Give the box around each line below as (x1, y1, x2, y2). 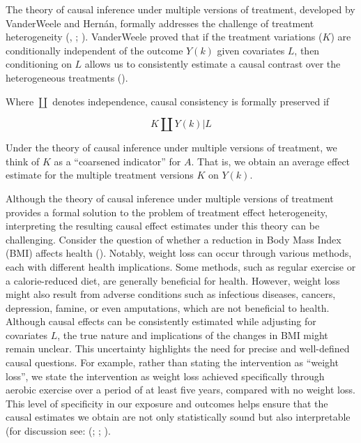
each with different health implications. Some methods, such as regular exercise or (6, 259, 356, 273)
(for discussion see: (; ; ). (6, 423, 111, 438)
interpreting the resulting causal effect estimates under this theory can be (6, 218, 320, 233)
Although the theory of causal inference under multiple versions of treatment (6, 190, 334, 205)
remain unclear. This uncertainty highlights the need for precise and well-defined (6, 341, 350, 356)
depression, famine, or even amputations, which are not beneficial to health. (6, 300, 330, 315)
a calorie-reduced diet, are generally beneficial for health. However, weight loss (6, 273, 340, 287)
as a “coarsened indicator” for (54, 153, 181, 168)
